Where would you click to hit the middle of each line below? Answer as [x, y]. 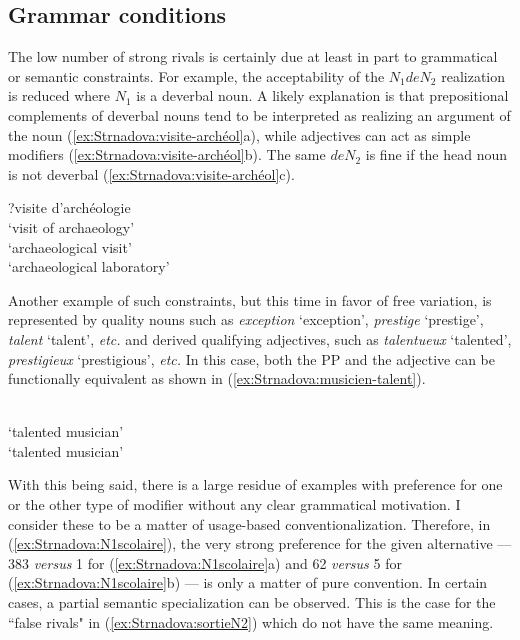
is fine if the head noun [436, 154]
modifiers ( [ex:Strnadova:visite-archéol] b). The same [167, 154]
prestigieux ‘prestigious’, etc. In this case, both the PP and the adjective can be [252, 358]
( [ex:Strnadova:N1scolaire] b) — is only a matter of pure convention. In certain [248, 582]
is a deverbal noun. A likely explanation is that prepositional [322, 95]
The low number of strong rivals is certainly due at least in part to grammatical [253, 56]
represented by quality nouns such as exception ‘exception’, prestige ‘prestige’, [246, 319]
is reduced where [59, 95]
